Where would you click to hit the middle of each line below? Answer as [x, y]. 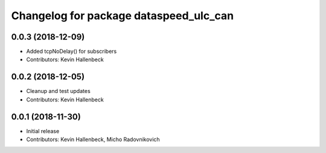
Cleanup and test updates [58, 91]
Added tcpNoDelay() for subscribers [72, 52]
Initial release [43, 131]
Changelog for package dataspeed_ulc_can [123, 16]
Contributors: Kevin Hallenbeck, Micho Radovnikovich [93, 139]
